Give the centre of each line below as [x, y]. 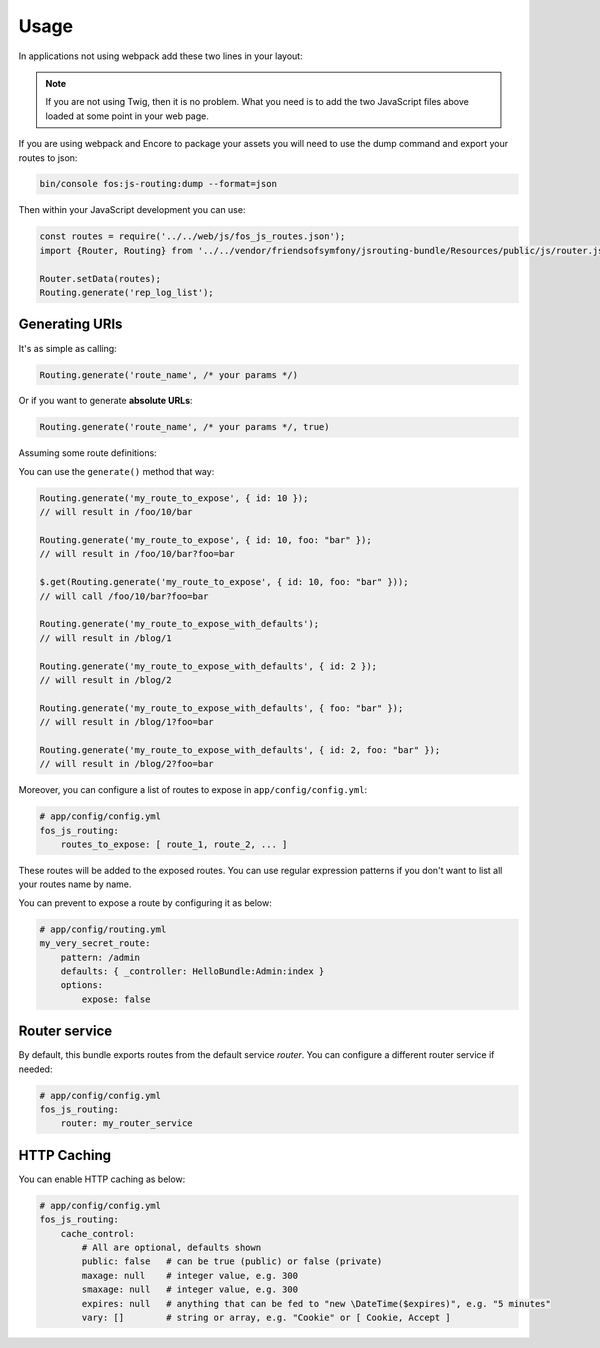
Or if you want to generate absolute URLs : [106, 401]
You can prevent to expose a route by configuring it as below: [145, 902]
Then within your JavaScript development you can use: [132, 210]
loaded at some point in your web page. [127, 116]
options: [82, 985]
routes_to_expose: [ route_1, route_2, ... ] [174, 844]
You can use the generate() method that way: [116, 471]
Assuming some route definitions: [87, 453]
